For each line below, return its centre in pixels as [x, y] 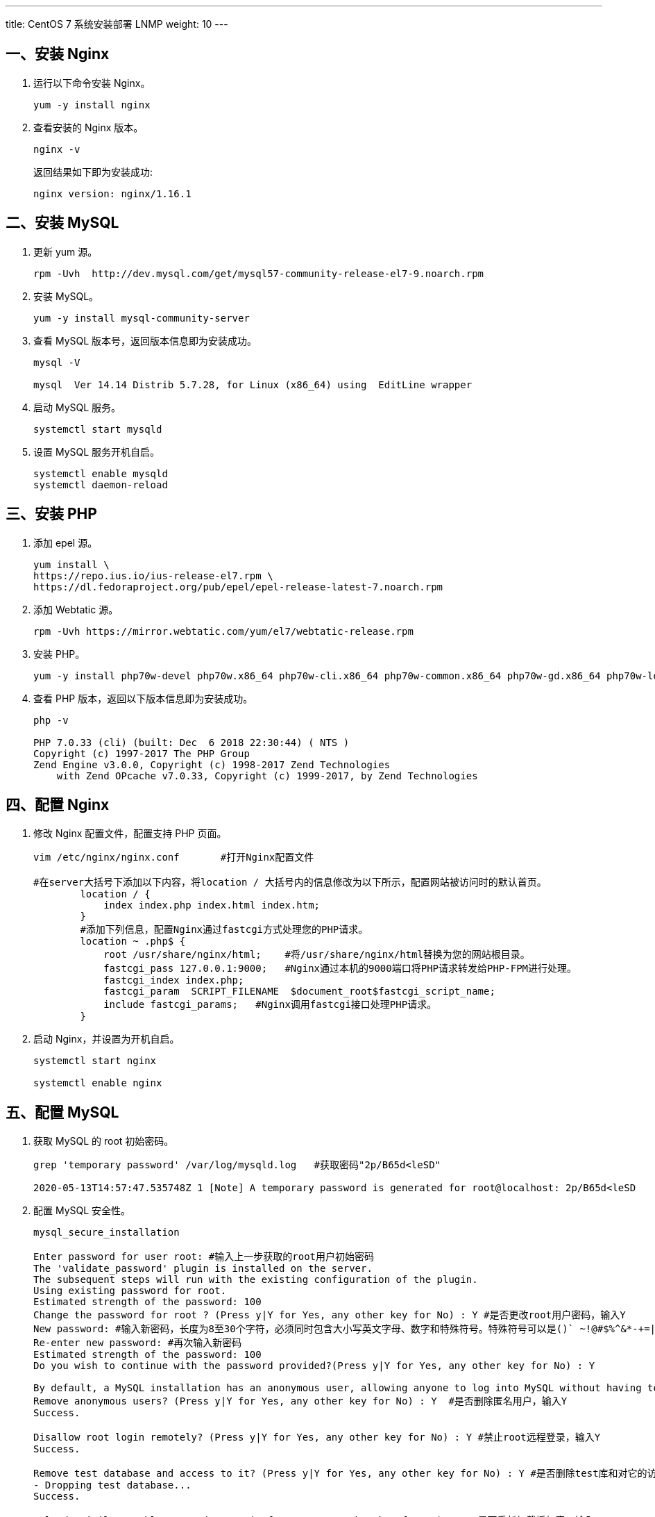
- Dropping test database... [112, 1485]
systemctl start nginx [95, 1061]
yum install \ [71, 564]
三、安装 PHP [51, 514]
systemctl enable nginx [98, 1083]
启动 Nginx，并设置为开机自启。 [107, 1039]
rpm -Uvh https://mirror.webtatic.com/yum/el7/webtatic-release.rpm [223, 631]
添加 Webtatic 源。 [76, 609]
